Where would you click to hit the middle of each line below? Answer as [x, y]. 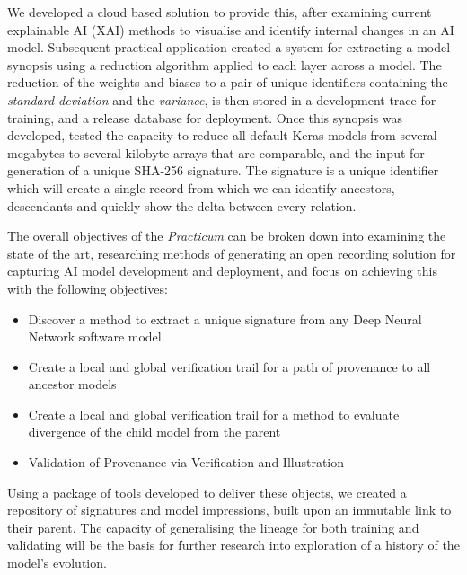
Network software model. [97, 336]
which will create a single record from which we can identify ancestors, [201, 187]
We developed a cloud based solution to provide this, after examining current [220, 12]
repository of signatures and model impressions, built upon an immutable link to [229, 510]
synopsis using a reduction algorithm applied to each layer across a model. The [225, 64]
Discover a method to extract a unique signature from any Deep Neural [225, 318]
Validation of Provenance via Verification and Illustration [186, 462]
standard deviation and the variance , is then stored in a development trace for [222, 99]
